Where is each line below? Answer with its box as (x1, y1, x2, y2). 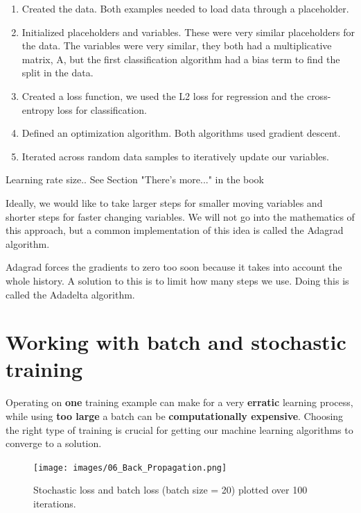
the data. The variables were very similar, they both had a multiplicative (21, 38, 332, 53)
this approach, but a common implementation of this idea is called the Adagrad (6, 223, 344, 237)
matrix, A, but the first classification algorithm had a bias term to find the (21, 51, 340, 66)
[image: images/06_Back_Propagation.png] (33, 462, 227, 473)
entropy (21, 102, 55, 117)
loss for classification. (57, 102, 147, 117)
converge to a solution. (6, 436, 102, 451)
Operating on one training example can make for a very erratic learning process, (6, 395, 353, 410)
